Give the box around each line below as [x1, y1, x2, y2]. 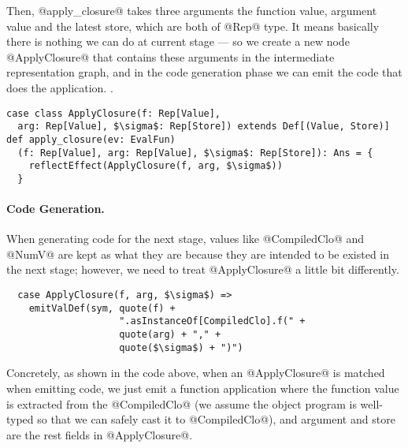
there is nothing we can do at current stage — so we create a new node [6, 33, 350, 50]
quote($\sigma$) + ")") [119, 342, 243, 353]
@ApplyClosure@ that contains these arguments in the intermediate [6, 48, 335, 65]
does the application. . [6, 79, 113, 95]
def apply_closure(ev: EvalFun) [6, 133, 176, 145]
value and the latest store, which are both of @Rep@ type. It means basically [6, 17, 380, 34]
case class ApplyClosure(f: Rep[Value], [6, 107, 221, 119]
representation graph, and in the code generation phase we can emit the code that [6, 64, 402, 80]
